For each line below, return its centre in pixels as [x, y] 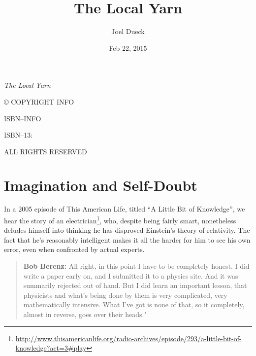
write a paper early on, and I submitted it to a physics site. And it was [131, 275]
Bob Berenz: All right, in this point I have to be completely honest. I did [136, 266]
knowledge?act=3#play [51, 348]
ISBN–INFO [23, 118]
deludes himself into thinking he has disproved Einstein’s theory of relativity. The [127, 230]
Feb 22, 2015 [128, 48]
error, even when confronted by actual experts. [74, 249]
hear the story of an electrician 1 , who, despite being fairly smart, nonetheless [120, 220]
